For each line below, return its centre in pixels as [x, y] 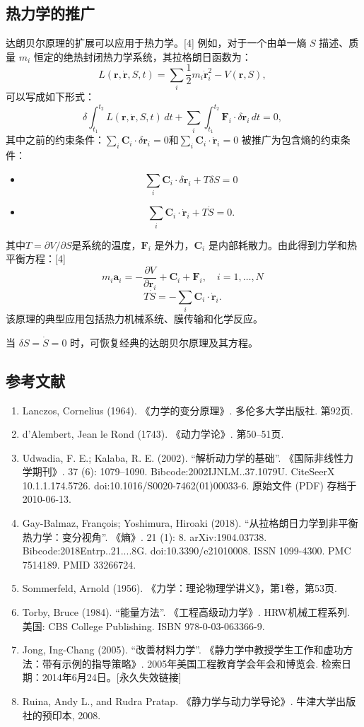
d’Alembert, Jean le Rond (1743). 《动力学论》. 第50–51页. [153, 434]
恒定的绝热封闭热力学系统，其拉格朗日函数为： [142, 56]
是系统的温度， [106, 244]
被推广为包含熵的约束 [291, 140]
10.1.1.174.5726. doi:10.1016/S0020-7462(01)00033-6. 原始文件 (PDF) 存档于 [189, 485]
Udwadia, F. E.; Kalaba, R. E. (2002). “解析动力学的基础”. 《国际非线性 [183, 457]
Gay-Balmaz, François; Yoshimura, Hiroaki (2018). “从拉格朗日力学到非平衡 [190, 523]
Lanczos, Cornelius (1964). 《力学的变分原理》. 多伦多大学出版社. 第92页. [188, 410]
